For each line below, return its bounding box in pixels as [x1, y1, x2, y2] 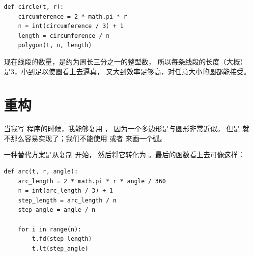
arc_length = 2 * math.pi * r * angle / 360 [18, 177, 166, 185]
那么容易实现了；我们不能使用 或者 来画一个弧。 [10, 133, 167, 143]
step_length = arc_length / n [18, 197, 117, 204]
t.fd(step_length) [32, 235, 92, 243]
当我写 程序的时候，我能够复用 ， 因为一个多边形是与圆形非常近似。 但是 [4, 123, 240, 134]
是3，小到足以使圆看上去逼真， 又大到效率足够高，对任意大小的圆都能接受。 [4, 66, 251, 76]
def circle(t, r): [4, 3, 64, 10]
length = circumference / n [18, 32, 110, 39]
